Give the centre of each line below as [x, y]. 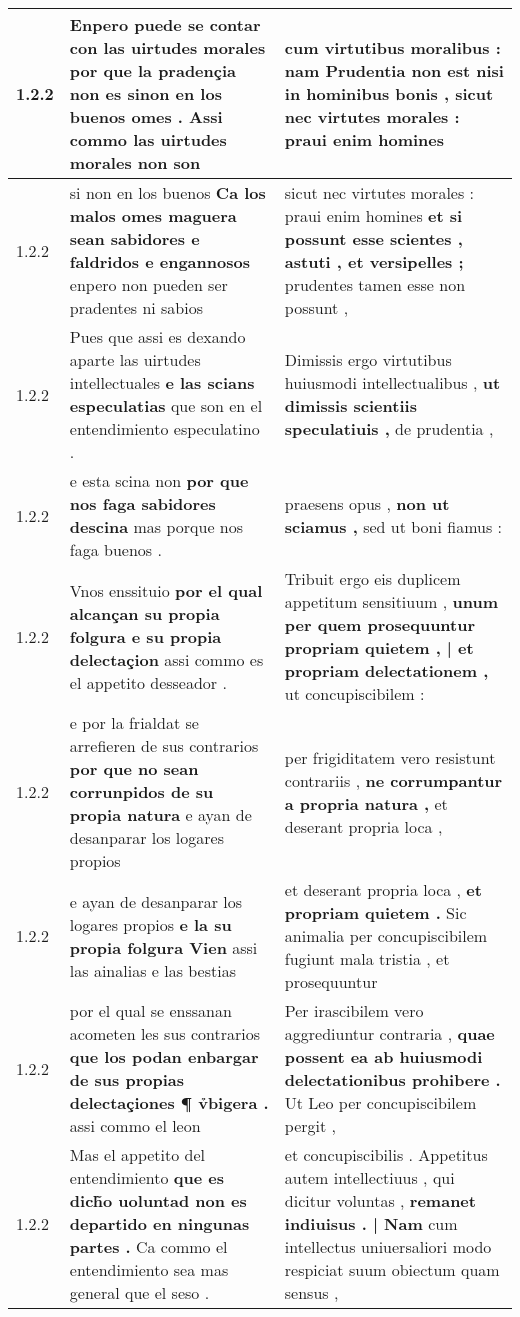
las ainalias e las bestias [153, 970]
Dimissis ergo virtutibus [368, 359]
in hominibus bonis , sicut [389, 93]
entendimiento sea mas [149, 1269]
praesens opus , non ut [367, 503]
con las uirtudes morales [167, 47]
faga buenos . [115, 549]
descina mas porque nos [156, 526]
